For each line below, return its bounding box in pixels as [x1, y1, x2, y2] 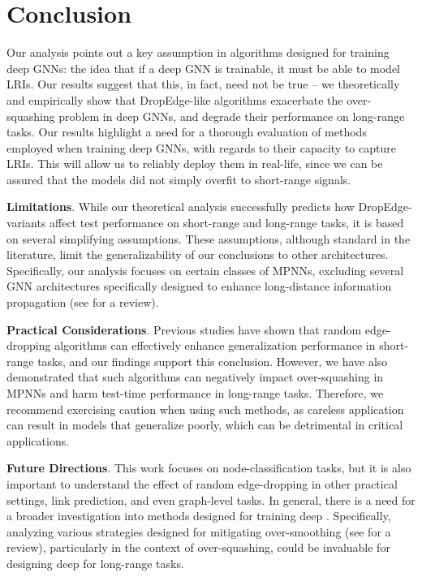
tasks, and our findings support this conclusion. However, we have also [37, 352, 388, 369]
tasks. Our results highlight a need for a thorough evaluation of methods [6, 123, 367, 140]
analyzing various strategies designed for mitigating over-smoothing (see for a [6, 523, 391, 540]
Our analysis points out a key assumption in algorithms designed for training [6, 44, 390, 61]
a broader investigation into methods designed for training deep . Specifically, [6, 507, 391, 524]
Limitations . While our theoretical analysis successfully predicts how [6, 198, 355, 215]
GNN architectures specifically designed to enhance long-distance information [6, 278, 392, 295]
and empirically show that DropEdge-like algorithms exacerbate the [6, 91, 343, 108]
